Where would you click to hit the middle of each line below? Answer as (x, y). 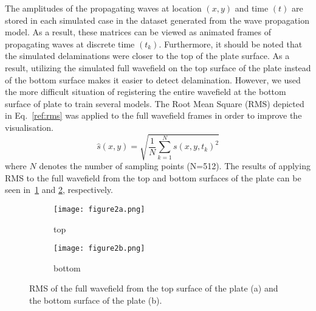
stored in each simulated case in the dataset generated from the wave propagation (157, 20)
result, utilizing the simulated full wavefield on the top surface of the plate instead (158, 67)
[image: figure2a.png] (99, 209)
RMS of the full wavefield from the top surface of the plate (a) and (154, 288)
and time (252, 8)
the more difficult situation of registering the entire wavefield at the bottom (146, 92)
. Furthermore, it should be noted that (231, 44)
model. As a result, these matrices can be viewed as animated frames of (138, 32)
